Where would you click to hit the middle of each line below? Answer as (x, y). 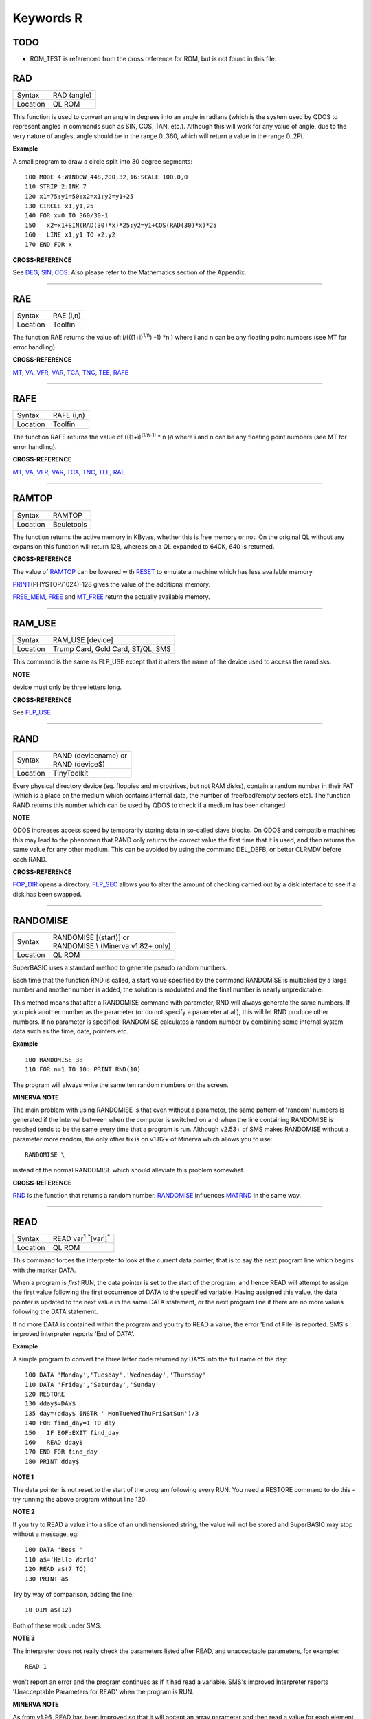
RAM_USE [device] (83, 640)
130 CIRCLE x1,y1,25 (59, 206)
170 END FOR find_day (61, 1452)
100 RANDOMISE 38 (54, 1060)
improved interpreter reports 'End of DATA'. (74, 1334)
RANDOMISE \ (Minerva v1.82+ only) (112, 945)
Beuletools (70, 524)
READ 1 (36, 1666)
